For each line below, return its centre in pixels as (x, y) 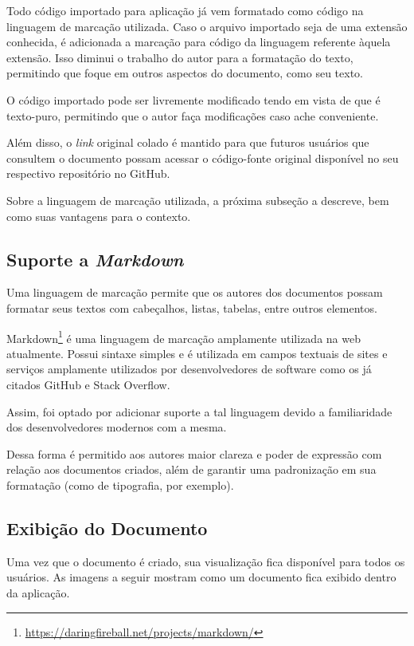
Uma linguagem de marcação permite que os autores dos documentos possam (195, 292)
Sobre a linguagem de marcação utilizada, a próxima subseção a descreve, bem (198, 200)
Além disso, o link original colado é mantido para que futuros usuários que (188, 142)
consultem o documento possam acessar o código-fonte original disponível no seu (203, 158)
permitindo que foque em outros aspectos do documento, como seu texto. (185, 73)
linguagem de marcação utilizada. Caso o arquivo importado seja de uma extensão (207, 26)
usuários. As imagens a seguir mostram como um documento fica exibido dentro (201, 577)
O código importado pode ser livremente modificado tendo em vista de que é (193, 99)
